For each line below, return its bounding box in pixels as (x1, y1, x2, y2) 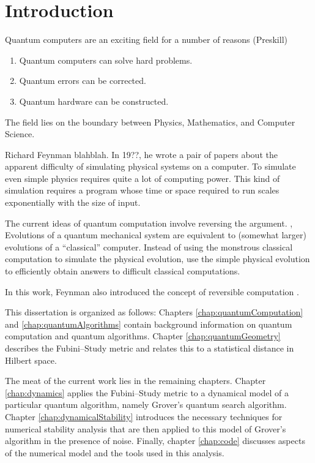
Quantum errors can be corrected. (19, 74, 146, 87)
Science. (5, 127, 35, 140)
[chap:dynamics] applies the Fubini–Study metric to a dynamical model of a (5, 386, 289, 399)
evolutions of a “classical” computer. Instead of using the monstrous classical (5, 240, 293, 253)
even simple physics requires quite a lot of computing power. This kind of (5, 171, 280, 184)
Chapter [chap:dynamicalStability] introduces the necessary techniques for (5, 410, 283, 423)
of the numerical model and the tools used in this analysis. (5, 446, 224, 459)
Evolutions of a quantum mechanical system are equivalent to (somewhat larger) (5, 228, 306, 241)
